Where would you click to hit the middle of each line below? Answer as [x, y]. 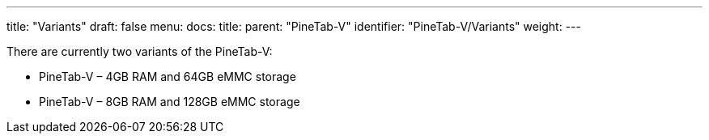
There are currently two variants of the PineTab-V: [140, 51]
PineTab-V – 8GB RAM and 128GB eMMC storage [170, 102]
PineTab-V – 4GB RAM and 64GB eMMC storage [168, 76]
